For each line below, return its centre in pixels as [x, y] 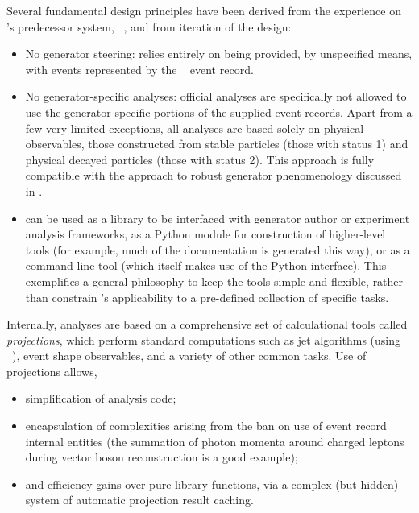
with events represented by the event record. [139, 69]
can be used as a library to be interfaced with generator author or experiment [218, 218]
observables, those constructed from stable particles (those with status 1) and [217, 144]
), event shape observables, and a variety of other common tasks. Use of [189, 356]
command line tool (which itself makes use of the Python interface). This [206, 265]
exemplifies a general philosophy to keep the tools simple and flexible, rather [214, 281]
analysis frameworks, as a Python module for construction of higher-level [205, 234]
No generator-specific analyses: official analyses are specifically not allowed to [216, 96]
